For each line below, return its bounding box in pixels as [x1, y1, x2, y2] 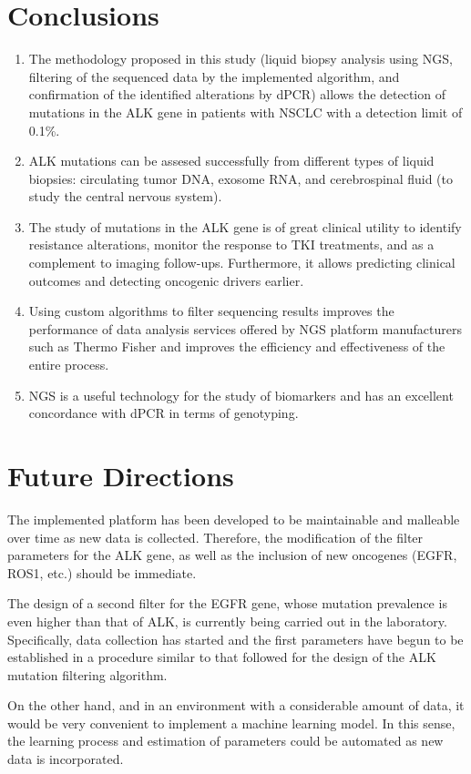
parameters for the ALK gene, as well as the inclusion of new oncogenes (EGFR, [7, 545, 457, 565]
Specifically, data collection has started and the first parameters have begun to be [7, 629, 464, 648]
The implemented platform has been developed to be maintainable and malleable [7, 509, 460, 528]
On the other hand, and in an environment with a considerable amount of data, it [7, 696, 465, 715]
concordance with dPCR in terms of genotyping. [28, 403, 299, 423]
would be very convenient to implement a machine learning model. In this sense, [7, 713, 456, 732]
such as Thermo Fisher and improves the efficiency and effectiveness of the [28, 337, 445, 356]
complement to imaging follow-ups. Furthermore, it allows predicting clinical [28, 253, 456, 272]
